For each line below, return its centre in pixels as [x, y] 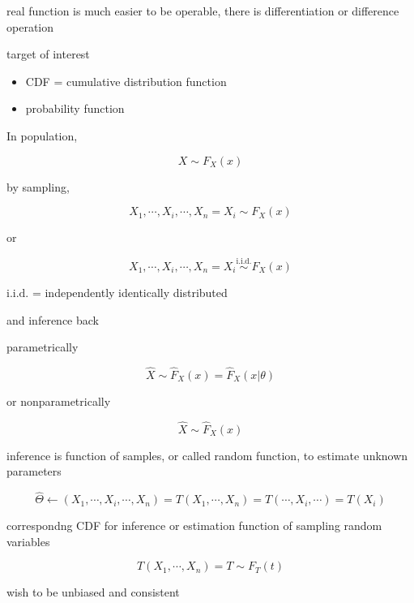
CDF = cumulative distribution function [126, 81]
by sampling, [38, 186]
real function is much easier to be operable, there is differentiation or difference [203, 11]
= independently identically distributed [130, 292]
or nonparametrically [59, 401]
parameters [34, 471]
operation [30, 26]
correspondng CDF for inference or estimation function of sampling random [194, 525]
